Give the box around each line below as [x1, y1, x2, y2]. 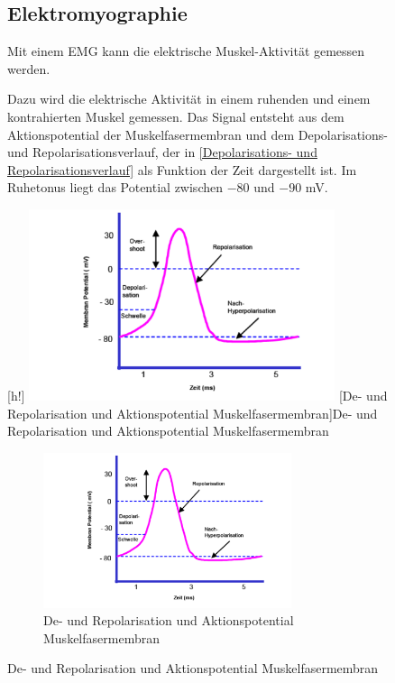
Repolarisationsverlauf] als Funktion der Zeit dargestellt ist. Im [7, 160, 357, 179]
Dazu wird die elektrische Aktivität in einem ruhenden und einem [7, 89, 371, 108]
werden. [7, 59, 51, 78]
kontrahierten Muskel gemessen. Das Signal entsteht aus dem [7, 106, 344, 125]
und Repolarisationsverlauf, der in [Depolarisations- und [7, 143, 317, 162]
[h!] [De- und [7, 385, 388, 404]
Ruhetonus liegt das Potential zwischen [7, 178, 223, 197]
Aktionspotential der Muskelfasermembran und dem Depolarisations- [7, 125, 388, 143]
